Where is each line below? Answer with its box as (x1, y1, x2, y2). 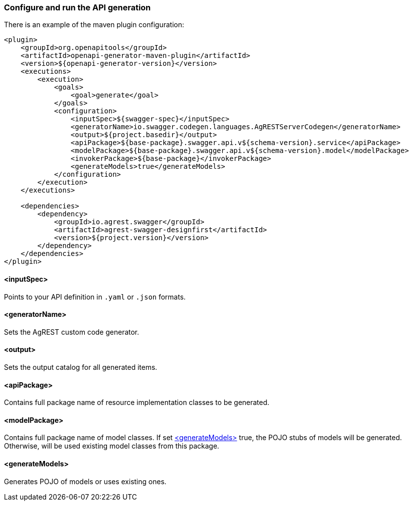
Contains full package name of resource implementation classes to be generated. (4, 398, 269, 407)
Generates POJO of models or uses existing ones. (4, 477, 167, 486)
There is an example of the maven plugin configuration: (4, 20, 184, 29)
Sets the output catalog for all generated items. (4, 363, 157, 372)
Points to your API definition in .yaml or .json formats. (4, 292, 186, 301)
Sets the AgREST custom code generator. (4, 327, 139, 336)
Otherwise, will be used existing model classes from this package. (4, 442, 219, 451)
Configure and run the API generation (4, 2, 151, 12)
